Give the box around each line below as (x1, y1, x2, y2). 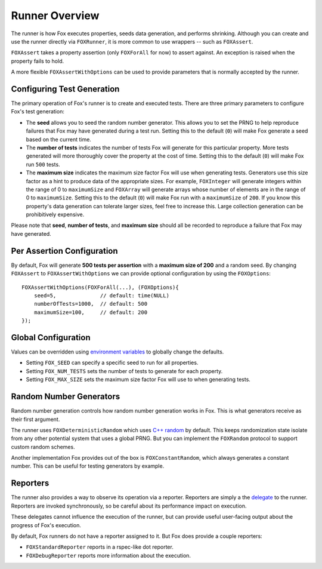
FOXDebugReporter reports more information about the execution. (26, 552, 191, 559)
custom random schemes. (11, 443, 75, 450)
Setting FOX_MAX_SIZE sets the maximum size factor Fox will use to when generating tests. (26, 376, 250, 383)
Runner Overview (11, 9, 100, 22)
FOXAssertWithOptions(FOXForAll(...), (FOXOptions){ (21, 284, 179, 291)
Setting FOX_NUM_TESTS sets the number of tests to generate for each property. (26, 367, 223, 374)
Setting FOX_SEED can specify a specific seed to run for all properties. (26, 359, 199, 367)
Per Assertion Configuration (11, 245, 119, 256)
